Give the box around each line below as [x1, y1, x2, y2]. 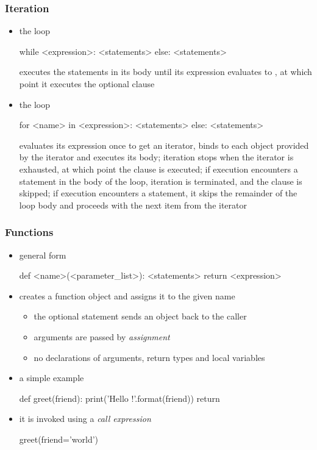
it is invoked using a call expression [19, 412, 151, 425]
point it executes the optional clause [19, 77, 155, 90]
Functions [5, 224, 54, 240]
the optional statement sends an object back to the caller [34, 310, 247, 323]
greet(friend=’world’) [19, 432, 99, 445]
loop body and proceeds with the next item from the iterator [19, 198, 247, 211]
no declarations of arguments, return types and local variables [34, 351, 265, 363]
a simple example [19, 371, 84, 384]
